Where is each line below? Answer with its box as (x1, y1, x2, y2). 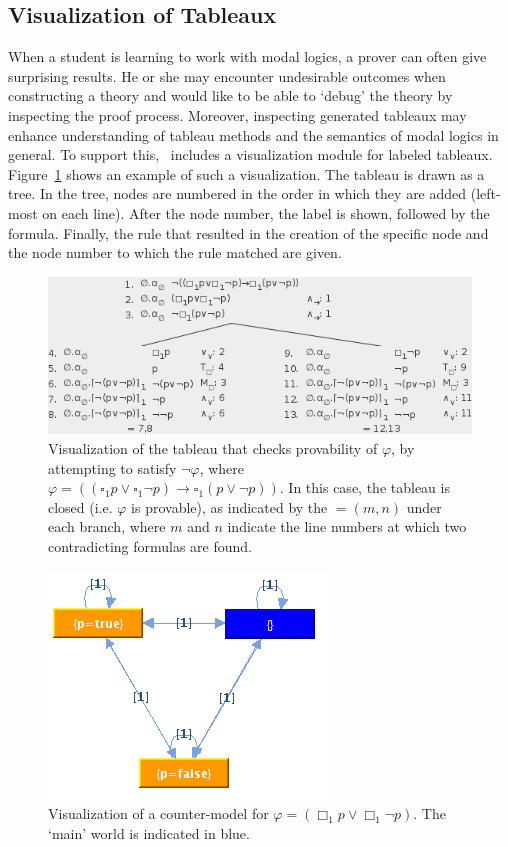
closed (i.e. (48, 496, 113, 517)
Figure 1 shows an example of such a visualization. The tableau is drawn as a (8, 163, 485, 184)
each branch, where (48, 516, 166, 537)
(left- (470, 183, 501, 204)
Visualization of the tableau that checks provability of (48, 438, 378, 459)
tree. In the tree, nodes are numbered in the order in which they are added (8, 183, 467, 204)
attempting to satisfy (48, 457, 177, 478)
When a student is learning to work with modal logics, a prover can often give (8, 46, 487, 67)
